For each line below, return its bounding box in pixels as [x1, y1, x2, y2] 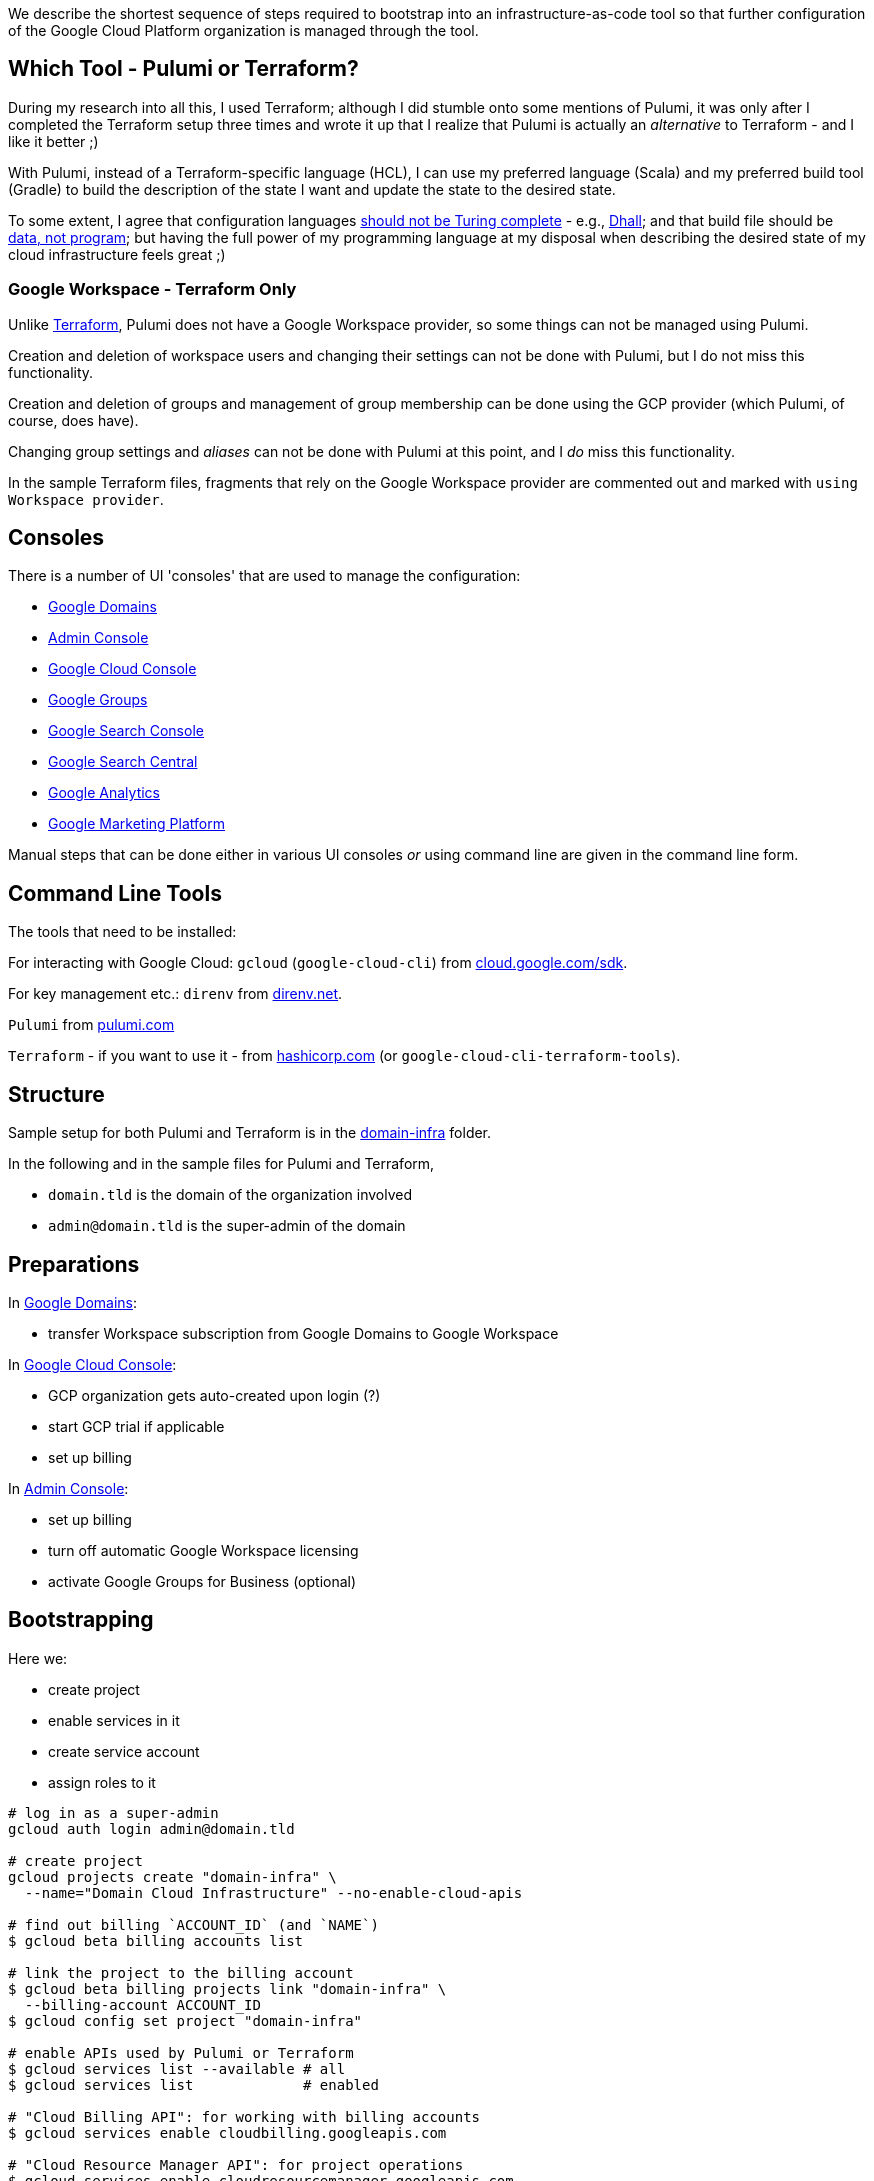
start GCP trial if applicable [48, 1417, 225, 1435]
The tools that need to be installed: [8, 923, 237, 941]
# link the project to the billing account [8, 1964, 354, 1981]
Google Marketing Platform [48, 815, 225, 833]
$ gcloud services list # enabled [8, 2076, 379, 2093]
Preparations [8, 1251, 140, 1277]
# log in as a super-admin [8, 1804, 219, 1821]
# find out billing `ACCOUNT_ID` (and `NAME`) [8, 1916, 379, 1933]
